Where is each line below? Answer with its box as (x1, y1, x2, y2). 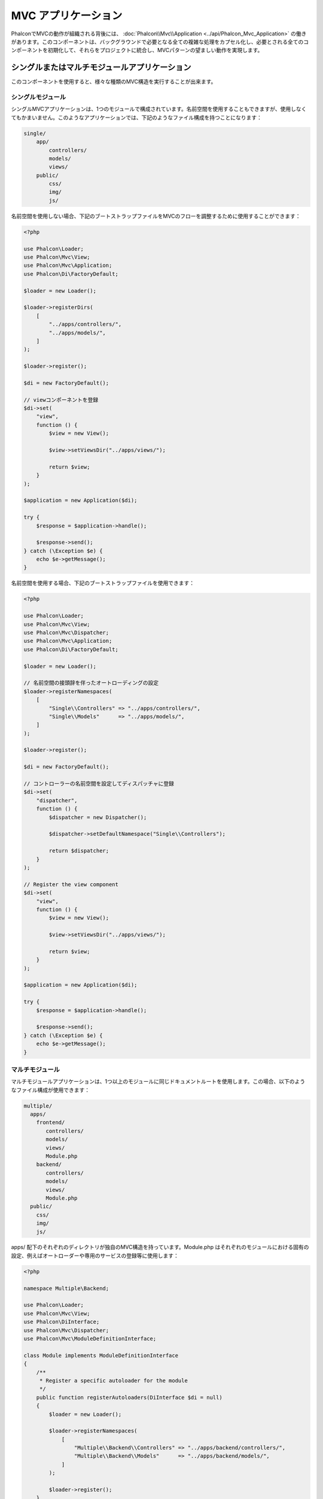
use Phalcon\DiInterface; (23, 1319, 100, 1325)
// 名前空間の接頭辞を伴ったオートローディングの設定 (23, 679, 159, 687)
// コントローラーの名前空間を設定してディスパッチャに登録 (23, 780, 175, 787)
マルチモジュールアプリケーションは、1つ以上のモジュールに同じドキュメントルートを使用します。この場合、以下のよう (11, 1078, 306, 1085)
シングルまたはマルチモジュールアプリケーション (11, 62, 191, 73)
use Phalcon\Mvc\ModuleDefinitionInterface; (23, 1335, 157, 1342)
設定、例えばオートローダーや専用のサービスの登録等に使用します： (11, 1252, 179, 1259)
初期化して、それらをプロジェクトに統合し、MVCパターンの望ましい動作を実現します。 (47, 47, 263, 54)
